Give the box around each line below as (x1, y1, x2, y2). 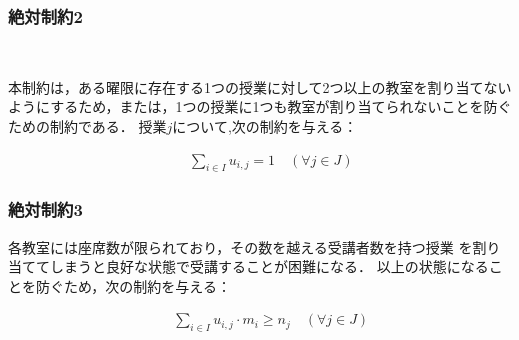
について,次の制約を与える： (172, 116, 358, 136)
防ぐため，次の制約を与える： (35, 275, 231, 296)
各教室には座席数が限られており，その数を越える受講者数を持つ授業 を (8, 236, 473, 257)
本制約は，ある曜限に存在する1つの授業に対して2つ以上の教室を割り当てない (8, 76, 512, 97)
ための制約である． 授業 (8, 116, 167, 136)
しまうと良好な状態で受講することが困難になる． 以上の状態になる (49, 256, 489, 277)
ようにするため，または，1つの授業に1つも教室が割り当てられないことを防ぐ (8, 96, 512, 117)
